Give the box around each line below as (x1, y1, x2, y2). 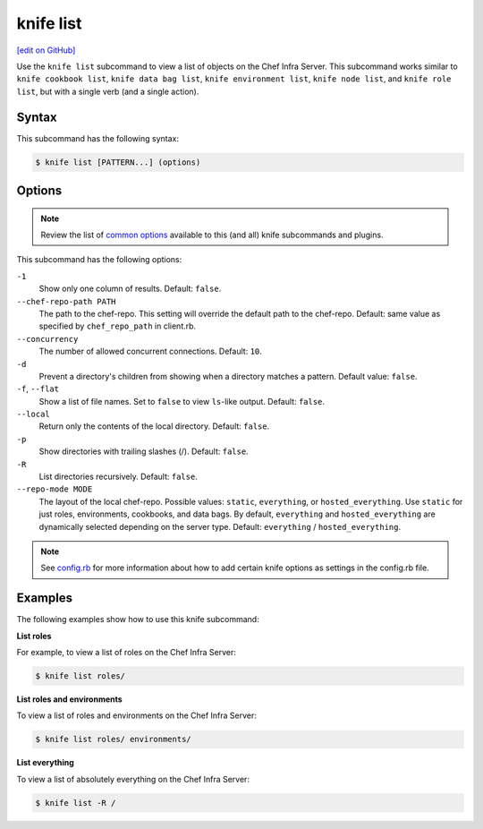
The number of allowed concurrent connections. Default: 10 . (38, 346, 263, 357)
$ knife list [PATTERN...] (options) (35, 157, 201, 167)
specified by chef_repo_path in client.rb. (38, 320, 197, 331)
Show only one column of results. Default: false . (38, 283, 222, 295)
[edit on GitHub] (16, 45, 76, 56)
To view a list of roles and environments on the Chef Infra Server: (16, 710, 257, 721)
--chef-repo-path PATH (16, 296, 116, 306)
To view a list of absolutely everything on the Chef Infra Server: (16, 773, 250, 784)
